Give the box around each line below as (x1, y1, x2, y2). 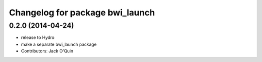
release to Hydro (21, 35, 55, 40)
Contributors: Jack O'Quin (21, 48, 74, 54)
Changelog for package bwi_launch (9, 7, 155, 18)
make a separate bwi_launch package (21, 41, 97, 47)
